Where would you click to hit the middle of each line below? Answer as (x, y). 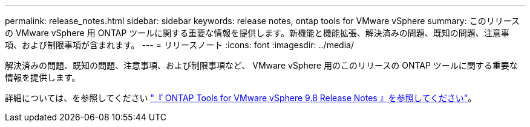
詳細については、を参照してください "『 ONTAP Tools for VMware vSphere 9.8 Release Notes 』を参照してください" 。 (241, 98)
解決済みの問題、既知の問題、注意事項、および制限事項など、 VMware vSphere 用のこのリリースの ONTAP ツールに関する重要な (261, 65)
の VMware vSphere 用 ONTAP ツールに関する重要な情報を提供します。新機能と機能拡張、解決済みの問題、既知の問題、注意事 (257, 33)
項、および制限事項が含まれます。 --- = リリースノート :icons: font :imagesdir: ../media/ (179, 45)
